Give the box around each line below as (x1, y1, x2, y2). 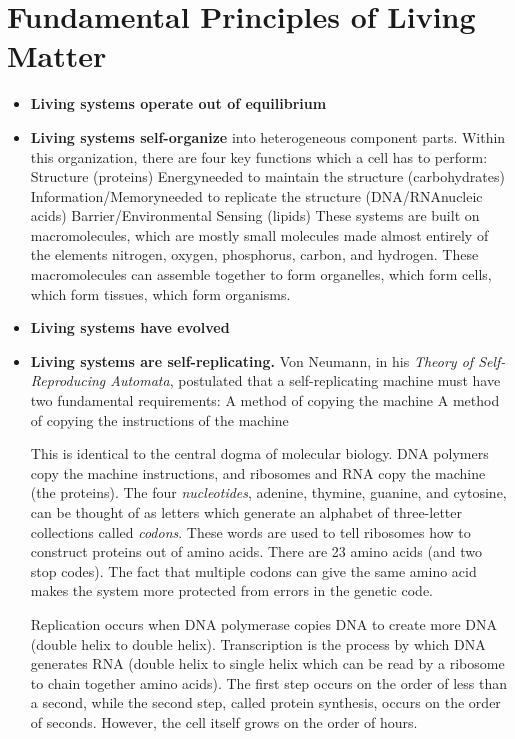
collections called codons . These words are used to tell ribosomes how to (30, 521, 471, 542)
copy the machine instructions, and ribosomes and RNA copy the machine (30, 462, 486, 483)
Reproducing (30, 370, 106, 391)
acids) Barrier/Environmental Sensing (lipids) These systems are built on (30, 205, 480, 226)
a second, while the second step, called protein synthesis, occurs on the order (30, 692, 501, 713)
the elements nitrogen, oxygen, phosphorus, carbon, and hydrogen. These (30, 244, 479, 265)
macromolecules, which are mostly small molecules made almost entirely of (30, 224, 489, 245)
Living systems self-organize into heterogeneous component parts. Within (30, 126, 506, 147)
